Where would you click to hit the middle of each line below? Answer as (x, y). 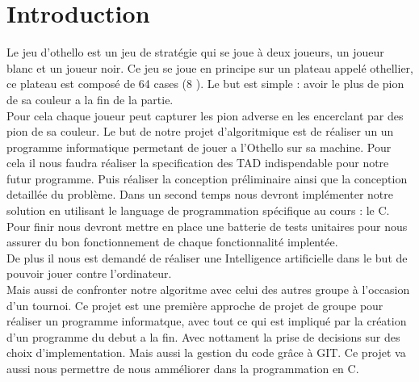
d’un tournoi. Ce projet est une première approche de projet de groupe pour (195, 305)
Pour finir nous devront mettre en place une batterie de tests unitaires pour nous (207, 226)
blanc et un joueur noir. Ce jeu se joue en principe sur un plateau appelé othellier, (210, 67)
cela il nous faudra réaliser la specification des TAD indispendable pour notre (198, 163)
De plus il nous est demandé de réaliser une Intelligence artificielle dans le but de (207, 257)
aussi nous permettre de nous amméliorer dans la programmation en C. (183, 368)
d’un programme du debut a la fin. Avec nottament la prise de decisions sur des (203, 336)
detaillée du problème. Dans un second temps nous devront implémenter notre (200, 194)
